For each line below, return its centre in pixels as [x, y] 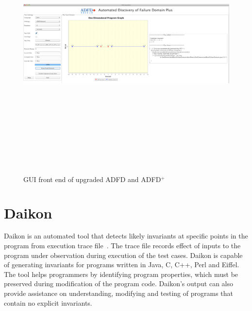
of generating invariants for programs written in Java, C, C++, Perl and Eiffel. [122, 265]
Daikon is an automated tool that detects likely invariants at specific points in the [126, 236]
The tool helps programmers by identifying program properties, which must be [121, 274]
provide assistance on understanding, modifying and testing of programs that [119, 293]
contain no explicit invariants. [48, 302]
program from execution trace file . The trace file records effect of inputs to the [122, 246]
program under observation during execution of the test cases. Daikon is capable [123, 255]
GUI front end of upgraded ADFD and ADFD [92, 179]
